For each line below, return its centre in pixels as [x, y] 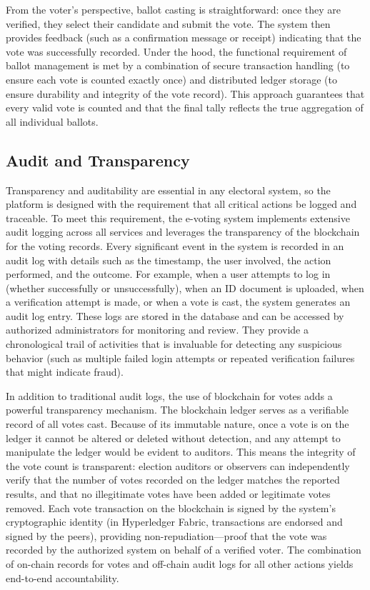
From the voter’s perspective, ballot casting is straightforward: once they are [174, 9]
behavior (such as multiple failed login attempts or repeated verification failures [180, 357]
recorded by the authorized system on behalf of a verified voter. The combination [184, 550]
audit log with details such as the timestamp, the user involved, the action [169, 260]
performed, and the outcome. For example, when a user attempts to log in [168, 274]
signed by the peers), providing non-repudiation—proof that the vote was [166, 535]
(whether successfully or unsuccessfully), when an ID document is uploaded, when [185, 287]
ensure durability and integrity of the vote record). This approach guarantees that [185, 93]
